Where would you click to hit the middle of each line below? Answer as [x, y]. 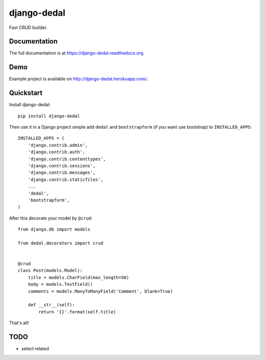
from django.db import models [54, 229]
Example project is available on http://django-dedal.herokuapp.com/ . [79, 79]
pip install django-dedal [49, 116]
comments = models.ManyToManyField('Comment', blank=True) [100, 291]
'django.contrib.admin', [58, 145]
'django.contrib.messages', [62, 173]
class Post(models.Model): [50, 271]
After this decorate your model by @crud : [51, 218]
